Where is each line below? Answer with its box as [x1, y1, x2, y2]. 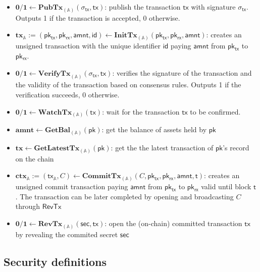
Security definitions [4, 253, 107, 269]
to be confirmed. [190, 106, 241, 117]
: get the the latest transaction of [111, 142, 214, 152]
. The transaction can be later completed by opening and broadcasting [15, 191, 234, 201]
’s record [223, 142, 249, 152]
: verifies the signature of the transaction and [112, 67, 252, 78]
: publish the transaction [105, 2, 181, 12]
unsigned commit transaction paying [15, 181, 128, 192]
